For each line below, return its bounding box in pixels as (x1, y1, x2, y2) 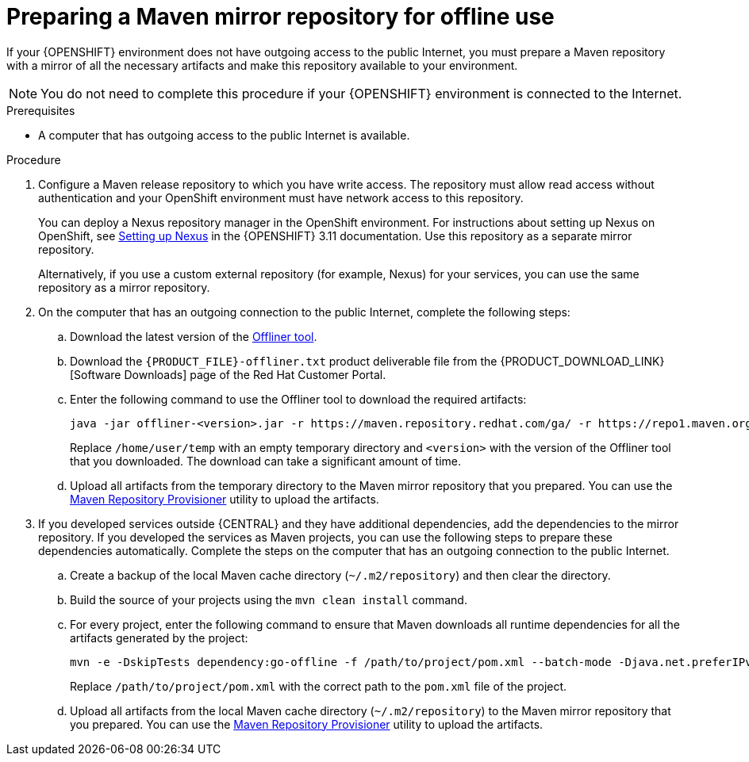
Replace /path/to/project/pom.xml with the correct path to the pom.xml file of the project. (70, 679, 567, 693)
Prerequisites (6, 103, 75, 117)
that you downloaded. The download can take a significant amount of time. (70, 454, 461, 468)
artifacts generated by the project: (70, 630, 248, 645)
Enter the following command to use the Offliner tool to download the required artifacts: (70, 392, 527, 406)
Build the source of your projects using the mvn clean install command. (70, 592, 467, 607)
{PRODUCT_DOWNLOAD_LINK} (500, 354, 665, 368)
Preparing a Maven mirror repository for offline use (6, 3, 555, 30)
